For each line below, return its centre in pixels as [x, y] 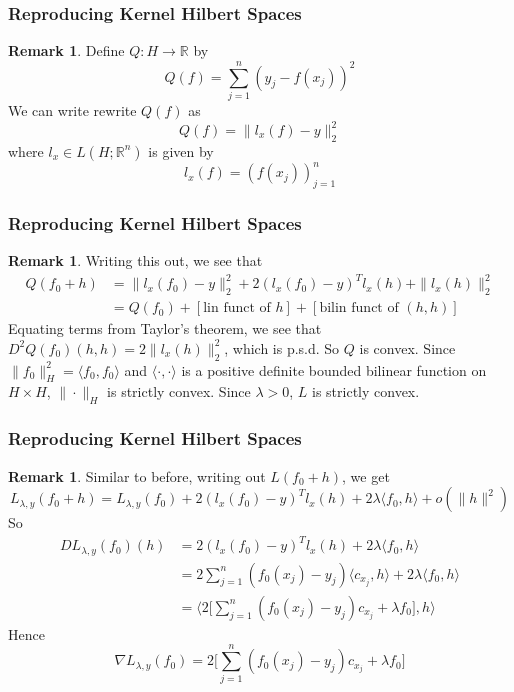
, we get [366, 475]
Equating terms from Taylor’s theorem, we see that [165, 328]
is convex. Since [407, 347]
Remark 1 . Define [66, 50]
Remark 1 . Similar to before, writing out [137, 475]
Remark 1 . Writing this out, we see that [135, 260]
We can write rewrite [72, 109]
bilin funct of [359, 308]
